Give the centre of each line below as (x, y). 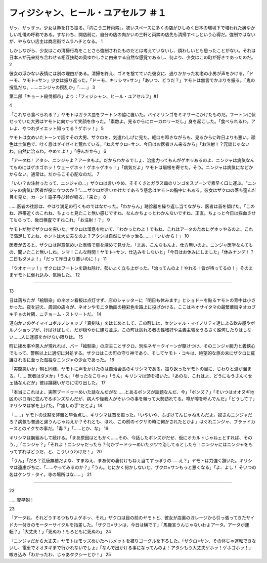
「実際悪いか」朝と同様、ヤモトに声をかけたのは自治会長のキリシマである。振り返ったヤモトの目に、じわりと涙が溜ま (130, 369)
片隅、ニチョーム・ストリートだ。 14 (64, 314)
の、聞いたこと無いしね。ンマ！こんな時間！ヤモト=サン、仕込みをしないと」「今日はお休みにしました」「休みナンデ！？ (132, 252)
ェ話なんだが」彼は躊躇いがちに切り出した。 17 (57, 383)
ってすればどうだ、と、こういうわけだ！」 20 (56, 451)
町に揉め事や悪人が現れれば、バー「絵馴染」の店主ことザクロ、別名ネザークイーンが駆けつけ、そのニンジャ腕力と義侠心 (132, 346)
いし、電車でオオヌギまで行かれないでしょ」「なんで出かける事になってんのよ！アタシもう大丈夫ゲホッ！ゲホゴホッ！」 (131, 547)
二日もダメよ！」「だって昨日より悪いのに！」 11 (58, 259)
